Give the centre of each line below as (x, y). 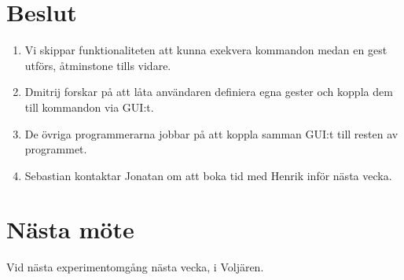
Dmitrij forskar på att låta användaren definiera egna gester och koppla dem (209, 92)
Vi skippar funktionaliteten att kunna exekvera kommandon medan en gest (206, 50)
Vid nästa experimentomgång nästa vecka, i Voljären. (135, 267)
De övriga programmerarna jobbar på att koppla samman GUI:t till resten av (211, 133)
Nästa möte (70, 229)
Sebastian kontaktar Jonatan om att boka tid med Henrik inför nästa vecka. (208, 175)
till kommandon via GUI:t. (89, 107)
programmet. (56, 149)
